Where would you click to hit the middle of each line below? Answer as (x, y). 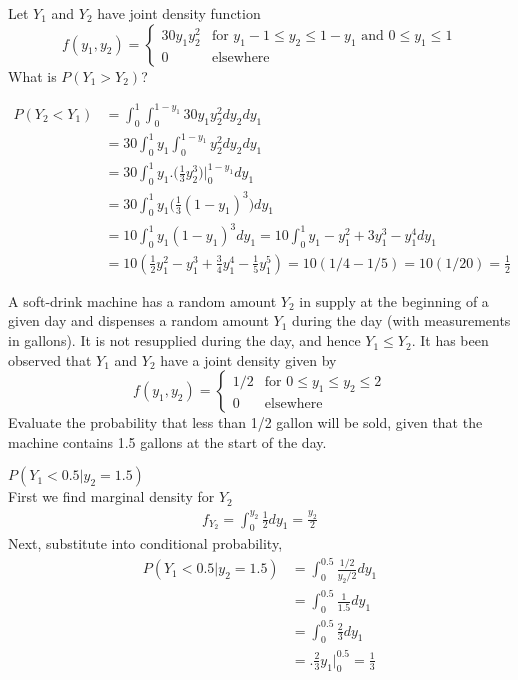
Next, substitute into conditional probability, (145, 543)
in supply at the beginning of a (394, 300)
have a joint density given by (248, 359)
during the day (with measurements (401, 320)
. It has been (450, 340)
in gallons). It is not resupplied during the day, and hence (184, 340)
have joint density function (179, 13)
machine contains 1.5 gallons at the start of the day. (167, 441)
